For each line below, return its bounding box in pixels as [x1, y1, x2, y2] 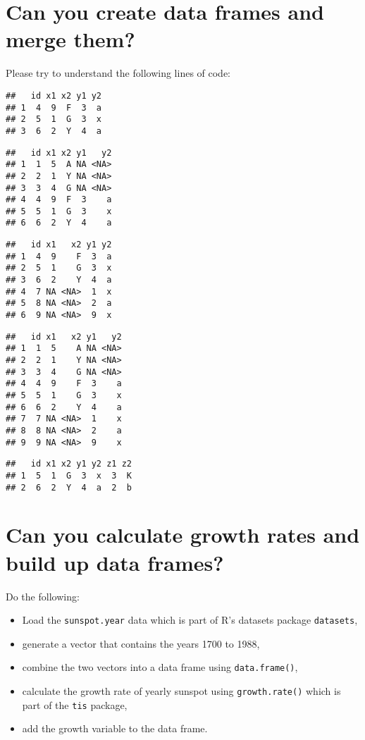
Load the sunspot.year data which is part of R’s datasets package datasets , [22, 612, 358, 627]
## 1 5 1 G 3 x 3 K [6, 470, 132, 481]
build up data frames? [6, 548, 224, 576]
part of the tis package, [22, 697, 128, 712]
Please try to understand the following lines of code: [6, 66, 231, 80]
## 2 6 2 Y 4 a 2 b [6, 482, 132, 493]
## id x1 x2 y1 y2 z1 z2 [6, 459, 132, 469]
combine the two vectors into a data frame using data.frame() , [22, 660, 298, 674]
